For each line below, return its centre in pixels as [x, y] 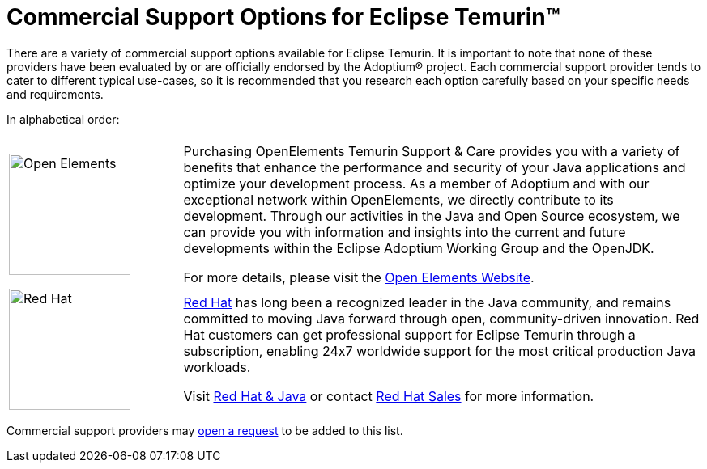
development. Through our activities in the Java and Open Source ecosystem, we [432, 215]
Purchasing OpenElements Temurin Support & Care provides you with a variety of [432, 151]
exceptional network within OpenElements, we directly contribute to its [398, 199]
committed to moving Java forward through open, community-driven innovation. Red [441, 318]
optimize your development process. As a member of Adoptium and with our [416, 183]
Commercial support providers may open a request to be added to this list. [205, 430]
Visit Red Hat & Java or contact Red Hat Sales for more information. [389, 396]
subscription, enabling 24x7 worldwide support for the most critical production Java [439, 351]
